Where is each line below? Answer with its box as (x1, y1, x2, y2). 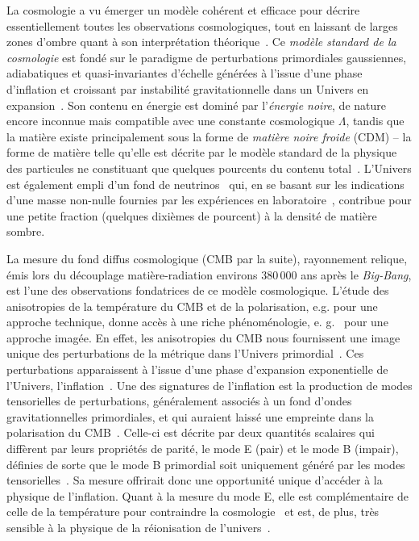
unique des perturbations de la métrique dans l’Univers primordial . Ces (6, 345, 364, 362)
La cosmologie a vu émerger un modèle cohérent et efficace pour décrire (6, 2, 360, 18)
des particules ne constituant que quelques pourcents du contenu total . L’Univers (6, 159, 412, 176)
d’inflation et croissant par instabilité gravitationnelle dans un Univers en (6, 80, 369, 97)
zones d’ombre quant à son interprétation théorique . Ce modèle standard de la (6, 33, 396, 50)
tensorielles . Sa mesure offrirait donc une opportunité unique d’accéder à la (6, 472, 383, 489)
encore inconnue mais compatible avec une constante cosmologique (6, 112, 334, 129)
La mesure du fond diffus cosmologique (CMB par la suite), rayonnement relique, (6, 250, 408, 266)
